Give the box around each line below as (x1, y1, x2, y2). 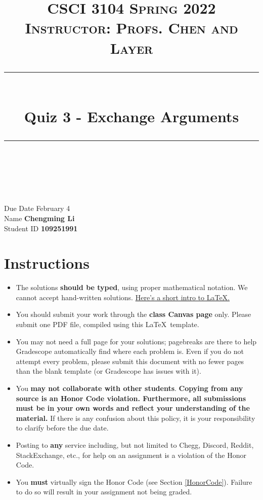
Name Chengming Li (4, 212, 75, 223)
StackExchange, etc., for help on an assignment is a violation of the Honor (16, 449, 246, 460)
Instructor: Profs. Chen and (25, 17, 238, 38)
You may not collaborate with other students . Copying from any (16, 382, 243, 393)
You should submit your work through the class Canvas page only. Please (16, 309, 251, 319)
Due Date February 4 (4, 203, 70, 213)
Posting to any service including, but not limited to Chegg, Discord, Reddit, (16, 439, 254, 450)
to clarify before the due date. (16, 422, 109, 433)
